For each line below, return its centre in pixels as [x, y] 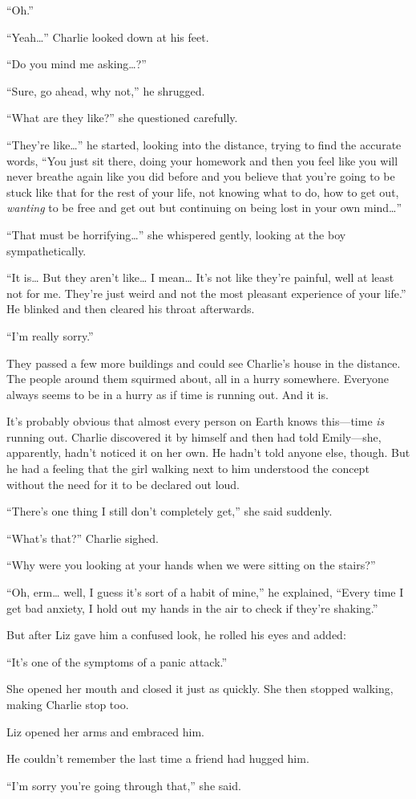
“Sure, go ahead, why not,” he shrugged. [106, 90]
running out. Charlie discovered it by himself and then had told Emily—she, [194, 436]
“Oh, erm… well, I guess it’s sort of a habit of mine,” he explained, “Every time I [205, 592]
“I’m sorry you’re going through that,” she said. [124, 785]
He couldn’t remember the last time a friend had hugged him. [158, 758]
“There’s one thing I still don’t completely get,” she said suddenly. [170, 511]
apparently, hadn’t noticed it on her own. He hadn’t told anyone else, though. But [208, 452]
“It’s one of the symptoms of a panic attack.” [117, 661]
